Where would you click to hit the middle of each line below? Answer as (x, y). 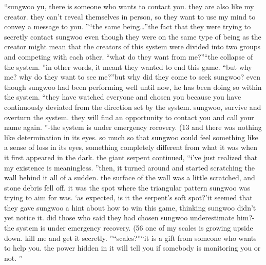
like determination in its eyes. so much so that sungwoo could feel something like (131, 137)
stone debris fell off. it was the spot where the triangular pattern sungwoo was (127, 187)
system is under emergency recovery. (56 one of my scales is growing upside (135, 228)
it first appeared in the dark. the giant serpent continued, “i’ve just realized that (131, 157)
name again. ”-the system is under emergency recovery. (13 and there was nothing (133, 127)
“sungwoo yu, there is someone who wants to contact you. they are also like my (129, 6)
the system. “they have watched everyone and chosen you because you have (123, 97)
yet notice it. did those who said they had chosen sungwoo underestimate (119, 217)
